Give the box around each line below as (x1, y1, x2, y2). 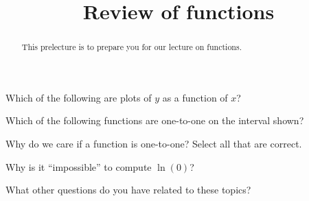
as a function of (162, 90, 228, 104)
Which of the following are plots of (5, 90, 152, 104)
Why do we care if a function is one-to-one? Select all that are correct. (5, 137, 302, 151)
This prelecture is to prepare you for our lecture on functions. (21, 41, 242, 53)
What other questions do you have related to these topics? (5, 182, 251, 197)
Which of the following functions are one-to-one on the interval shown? (5, 113, 304, 128)
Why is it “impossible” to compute (5, 159, 152, 174)
